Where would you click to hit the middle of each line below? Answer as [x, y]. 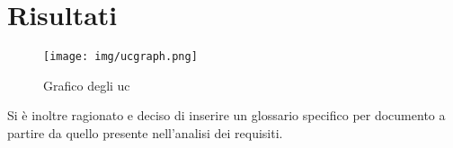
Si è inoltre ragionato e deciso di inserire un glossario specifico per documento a [226, 115]
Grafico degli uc [87, 85]
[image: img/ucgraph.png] [120, 57]
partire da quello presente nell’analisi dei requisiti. [145, 132]
